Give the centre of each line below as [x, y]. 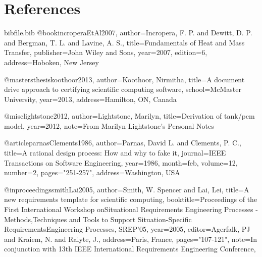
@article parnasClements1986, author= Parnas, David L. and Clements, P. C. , [123, 143]
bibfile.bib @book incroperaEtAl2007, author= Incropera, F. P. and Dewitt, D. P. [128, 33]
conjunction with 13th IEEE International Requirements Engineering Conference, [130, 249]
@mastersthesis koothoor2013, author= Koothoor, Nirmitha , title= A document [124, 79]
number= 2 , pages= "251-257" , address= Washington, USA [92, 172]
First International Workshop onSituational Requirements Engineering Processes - [131, 209]
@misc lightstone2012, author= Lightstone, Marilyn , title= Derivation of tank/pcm [129, 116]
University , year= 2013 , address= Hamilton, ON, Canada [90, 99]
